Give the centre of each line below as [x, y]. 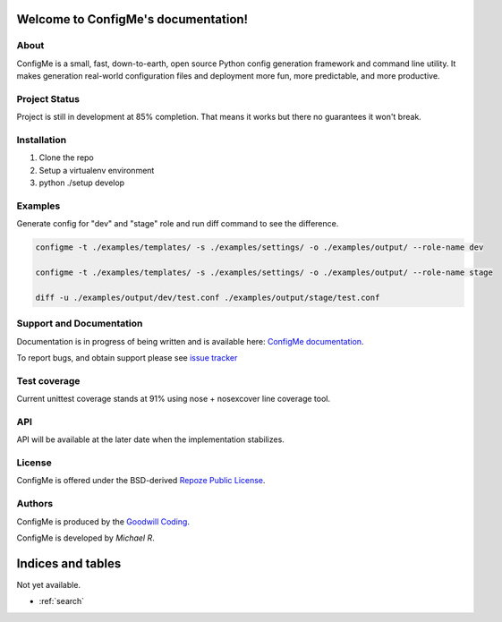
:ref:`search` [62, 601]
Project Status [48, 98]
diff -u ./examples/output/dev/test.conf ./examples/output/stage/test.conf [208, 297]
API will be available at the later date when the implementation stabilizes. [151, 439]
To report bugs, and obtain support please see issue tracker [127, 358]
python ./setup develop [82, 183]
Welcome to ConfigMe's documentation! [132, 19]
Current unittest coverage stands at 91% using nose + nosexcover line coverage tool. [174, 399]
